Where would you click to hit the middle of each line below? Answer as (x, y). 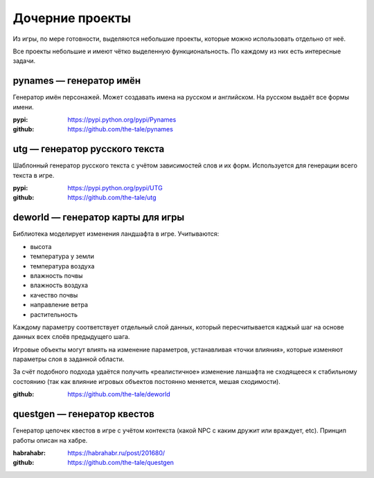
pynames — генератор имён (77, 81)
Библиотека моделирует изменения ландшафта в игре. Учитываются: (116, 234)
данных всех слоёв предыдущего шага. (71, 337)
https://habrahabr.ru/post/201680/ (116, 452)
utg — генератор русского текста (89, 149)
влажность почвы (56, 275)
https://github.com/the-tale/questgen (121, 463)
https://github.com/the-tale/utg (112, 198)
